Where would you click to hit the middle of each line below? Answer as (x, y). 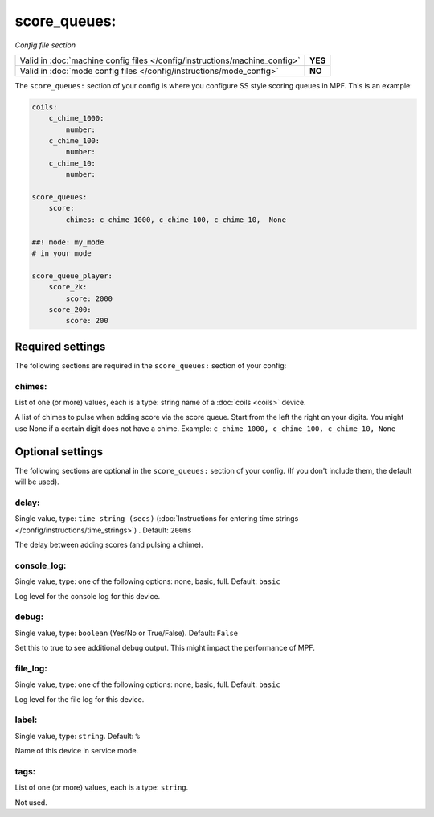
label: (26, 720)
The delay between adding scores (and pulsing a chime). (109, 544)
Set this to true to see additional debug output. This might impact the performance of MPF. (165, 648)
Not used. (31, 802)
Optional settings (59, 452)
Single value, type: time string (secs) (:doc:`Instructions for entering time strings (157, 519)
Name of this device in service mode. (77, 751)
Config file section (45, 45)
